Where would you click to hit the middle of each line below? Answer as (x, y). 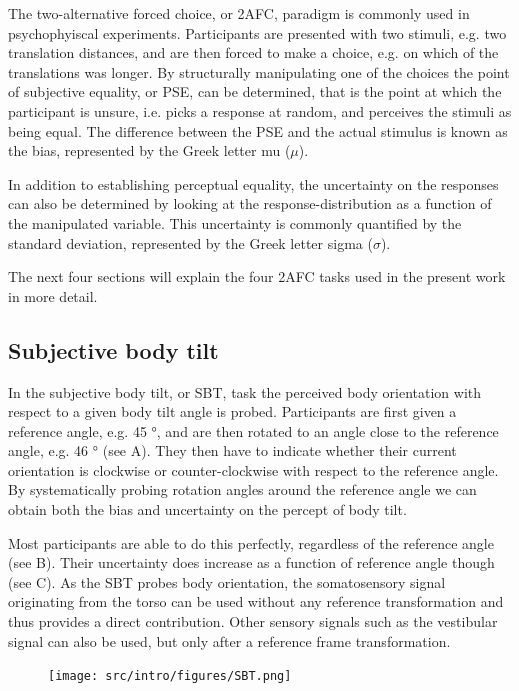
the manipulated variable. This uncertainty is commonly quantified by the (235, 222)
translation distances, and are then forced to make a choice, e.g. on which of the (253, 52)
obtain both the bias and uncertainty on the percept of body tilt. (207, 509)
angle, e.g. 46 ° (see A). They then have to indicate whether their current (232, 450)
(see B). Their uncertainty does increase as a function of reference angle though (251, 562)
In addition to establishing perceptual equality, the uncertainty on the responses (253, 183)
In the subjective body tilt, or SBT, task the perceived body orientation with (245, 391)
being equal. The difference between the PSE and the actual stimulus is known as (258, 130)
